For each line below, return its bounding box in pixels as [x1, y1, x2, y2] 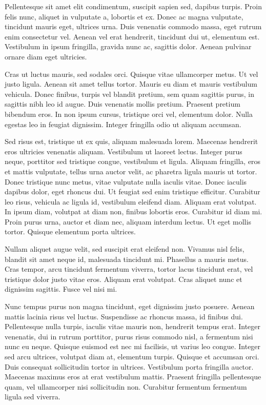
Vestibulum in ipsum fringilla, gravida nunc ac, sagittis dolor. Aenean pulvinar [5, 41, 252, 52]
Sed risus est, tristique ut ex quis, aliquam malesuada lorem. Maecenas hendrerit [5, 136, 258, 147]
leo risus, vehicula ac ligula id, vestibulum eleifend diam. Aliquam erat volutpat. [5, 196, 257, 207]
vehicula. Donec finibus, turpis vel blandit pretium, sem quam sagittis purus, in [5, 88, 254, 99]
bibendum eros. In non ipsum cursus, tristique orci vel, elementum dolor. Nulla [5, 108, 253, 119]
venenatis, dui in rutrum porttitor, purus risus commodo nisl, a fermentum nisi [5, 331, 253, 341]
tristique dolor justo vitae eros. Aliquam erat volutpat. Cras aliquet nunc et [5, 273, 242, 284]
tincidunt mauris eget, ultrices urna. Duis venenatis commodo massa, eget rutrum [5, 21, 262, 32]
